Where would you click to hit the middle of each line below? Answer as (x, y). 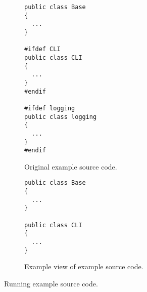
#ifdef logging (50, 108)
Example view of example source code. (84, 266)
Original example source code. (71, 166)
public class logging (61, 117)
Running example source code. (51, 283)
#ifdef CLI (42, 49)
